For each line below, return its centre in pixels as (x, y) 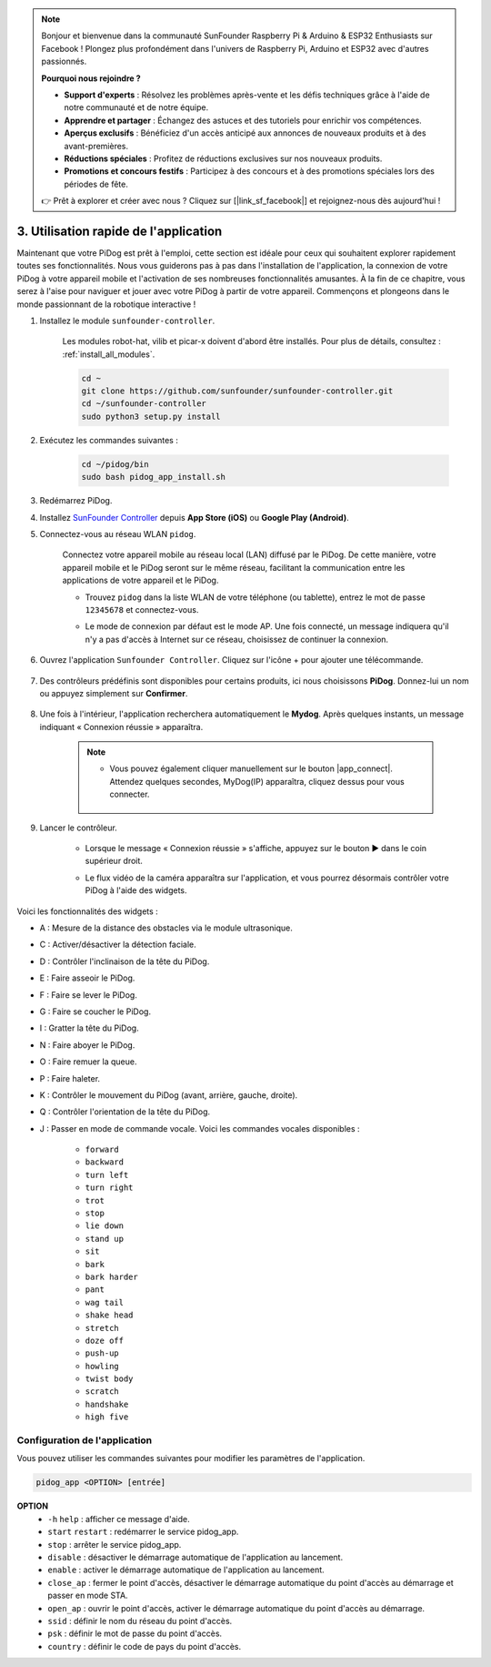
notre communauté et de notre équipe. (136, 107)
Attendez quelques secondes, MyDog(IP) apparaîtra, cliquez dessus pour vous (257, 781)
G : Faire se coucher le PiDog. (95, 1011)
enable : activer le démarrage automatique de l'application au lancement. (186, 1570)
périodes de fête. (96, 184)
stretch (102, 1328)
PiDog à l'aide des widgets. (136, 890)
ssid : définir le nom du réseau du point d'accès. (140, 1621)
